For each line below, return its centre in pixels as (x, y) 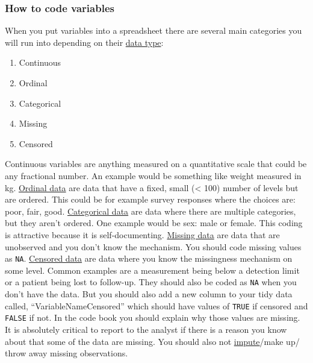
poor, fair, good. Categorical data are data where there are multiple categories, (150, 211)
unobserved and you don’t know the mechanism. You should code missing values (153, 246)
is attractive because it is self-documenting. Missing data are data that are (142, 234)
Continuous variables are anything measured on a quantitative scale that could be (156, 164)
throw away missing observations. (67, 353)
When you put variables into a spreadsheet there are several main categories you (153, 30)
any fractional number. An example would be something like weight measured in (153, 175)
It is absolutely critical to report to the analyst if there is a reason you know (146, 329)
